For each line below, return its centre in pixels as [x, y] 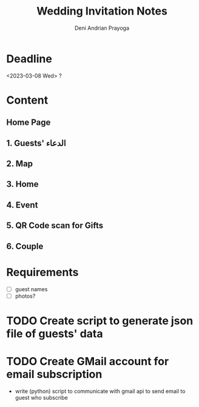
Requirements [42, 272]
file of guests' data [55, 333]
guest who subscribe [41, 397]
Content [27, 100]
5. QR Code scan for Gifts [55, 226]
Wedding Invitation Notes [102, 11]
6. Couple [25, 246]
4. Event [22, 205]
